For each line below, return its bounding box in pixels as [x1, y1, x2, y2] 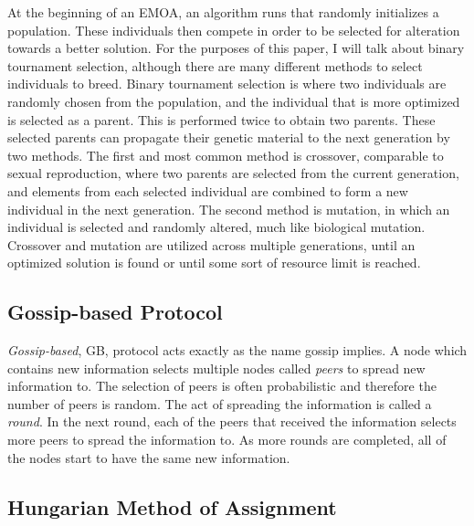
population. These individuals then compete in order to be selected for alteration [7, 20, 460, 39]
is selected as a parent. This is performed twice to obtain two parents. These [7, 110, 436, 129]
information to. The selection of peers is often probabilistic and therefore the [7, 376, 437, 395]
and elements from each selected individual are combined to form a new [7, 181, 408, 200]
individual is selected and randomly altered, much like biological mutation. [7, 217, 426, 237]
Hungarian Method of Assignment [7, 492, 337, 521]
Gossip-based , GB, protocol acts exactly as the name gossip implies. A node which [7, 341, 468, 360]
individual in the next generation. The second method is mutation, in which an [7, 199, 450, 218]
